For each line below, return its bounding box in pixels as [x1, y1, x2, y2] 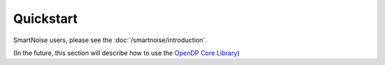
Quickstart [13, 11, 78, 26]
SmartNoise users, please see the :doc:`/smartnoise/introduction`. [13, 36, 207, 44]
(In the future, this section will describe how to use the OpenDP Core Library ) [13, 49, 240, 57]
